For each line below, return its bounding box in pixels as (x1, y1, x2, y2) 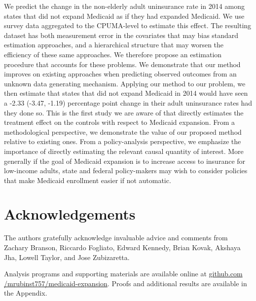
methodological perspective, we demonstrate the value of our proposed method (4, 126, 242, 137)
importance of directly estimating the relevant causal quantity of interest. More (4, 146, 244, 156)
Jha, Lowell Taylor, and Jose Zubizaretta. (4, 252, 130, 262)
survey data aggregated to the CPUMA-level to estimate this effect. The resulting (4, 20, 252, 31)
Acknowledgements (4, 204, 136, 224)
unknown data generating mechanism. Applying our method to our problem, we (4, 78, 246, 88)
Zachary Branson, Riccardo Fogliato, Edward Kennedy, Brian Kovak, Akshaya (4, 242, 241, 252)
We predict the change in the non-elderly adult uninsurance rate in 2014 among (4, 1, 245, 11)
